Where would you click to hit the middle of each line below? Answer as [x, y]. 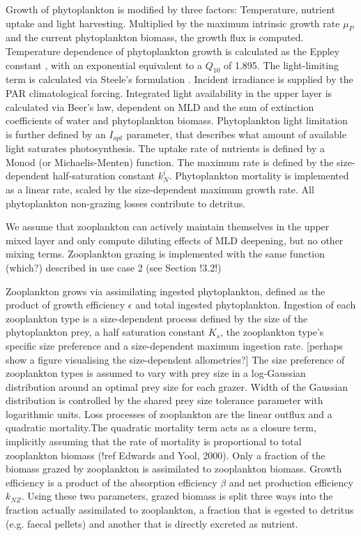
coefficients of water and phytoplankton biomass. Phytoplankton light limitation [177, 120]
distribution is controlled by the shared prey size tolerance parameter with [164, 400]
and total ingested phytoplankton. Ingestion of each [246, 305]
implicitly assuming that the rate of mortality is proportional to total [154, 441]
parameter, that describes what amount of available [236, 134]
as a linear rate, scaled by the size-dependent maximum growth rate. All [160, 189]
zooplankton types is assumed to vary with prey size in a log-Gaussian [156, 373]
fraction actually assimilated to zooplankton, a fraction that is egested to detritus [180, 510]
